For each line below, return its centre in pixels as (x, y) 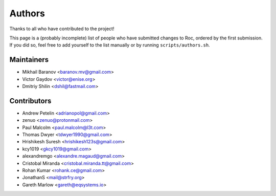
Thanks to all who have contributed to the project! (62, 29)
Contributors (30, 101)
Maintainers (29, 60)
